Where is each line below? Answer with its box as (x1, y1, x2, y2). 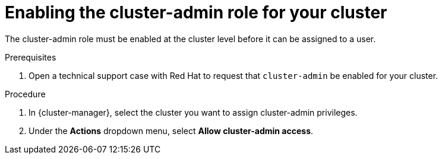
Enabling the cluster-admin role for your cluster (5, 2, 387, 23)
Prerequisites (5, 52, 56, 62)
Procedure (5, 88, 46, 99)
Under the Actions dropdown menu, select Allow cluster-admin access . (29, 125, 314, 136)
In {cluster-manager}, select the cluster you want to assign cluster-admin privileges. (29, 107, 358, 117)
